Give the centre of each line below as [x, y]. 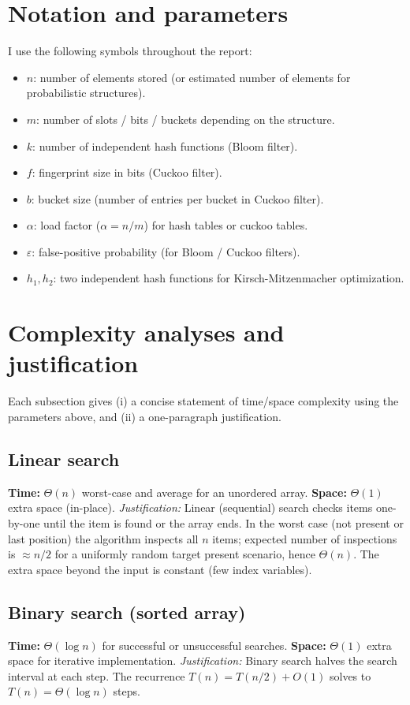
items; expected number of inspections [305, 538]
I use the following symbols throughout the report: [130, 51]
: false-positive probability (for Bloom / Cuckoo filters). [166, 251]
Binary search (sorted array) [127, 612]
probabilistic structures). [86, 93]
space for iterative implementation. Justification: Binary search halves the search [203, 660]
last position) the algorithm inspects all [103, 538]
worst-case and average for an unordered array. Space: [214, 492]
